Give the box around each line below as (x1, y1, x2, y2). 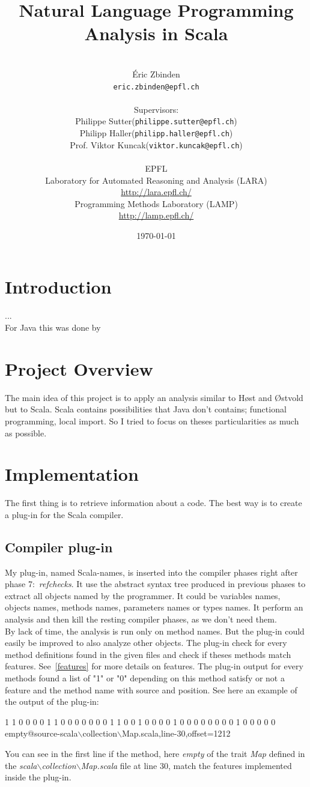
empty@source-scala (5, 727, 78, 740)
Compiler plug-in (5, 537, 113, 556)
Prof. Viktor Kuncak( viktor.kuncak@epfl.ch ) (70, 138, 243, 151)
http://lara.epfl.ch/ (121, 185, 192, 198)
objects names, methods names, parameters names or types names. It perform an (5, 601, 303, 614)
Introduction (5, 274, 112, 299)
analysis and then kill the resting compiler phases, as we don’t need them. (5, 612, 277, 625)
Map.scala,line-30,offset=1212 (121, 727, 231, 740)
